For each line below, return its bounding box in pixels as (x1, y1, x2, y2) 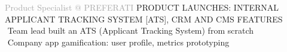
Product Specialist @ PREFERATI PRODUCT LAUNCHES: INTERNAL (5, 1, 279, 13)
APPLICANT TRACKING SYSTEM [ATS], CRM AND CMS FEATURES (5, 12, 283, 25)
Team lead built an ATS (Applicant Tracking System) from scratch (7, 24, 254, 37)
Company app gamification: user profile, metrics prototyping (7, 35, 230, 48)
